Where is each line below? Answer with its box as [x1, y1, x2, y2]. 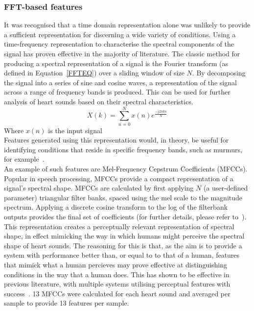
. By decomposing [192, 68, 246, 78]
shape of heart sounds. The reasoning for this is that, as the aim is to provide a [4, 240, 242, 250]
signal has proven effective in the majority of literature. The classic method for [4, 48, 240, 58]
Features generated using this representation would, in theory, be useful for [4, 135, 229, 145]
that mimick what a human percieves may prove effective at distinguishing [4, 260, 228, 269]
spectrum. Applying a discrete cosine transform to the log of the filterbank [4, 202, 228, 212]
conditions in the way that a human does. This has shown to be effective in [4, 269, 230, 279]
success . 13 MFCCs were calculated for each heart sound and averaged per [4, 288, 231, 298]
